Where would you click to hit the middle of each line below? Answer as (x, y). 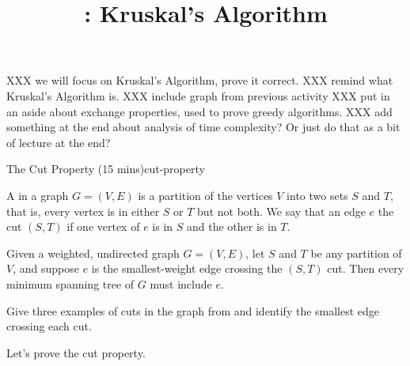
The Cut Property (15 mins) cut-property (106, 169)
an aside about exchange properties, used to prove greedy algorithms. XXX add (199, 111)
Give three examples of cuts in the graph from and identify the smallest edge (193, 310)
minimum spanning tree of (70, 283)
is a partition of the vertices (205, 195)
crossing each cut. (49, 326)
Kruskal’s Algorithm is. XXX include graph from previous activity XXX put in (198, 95)
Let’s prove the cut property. (76, 352)
